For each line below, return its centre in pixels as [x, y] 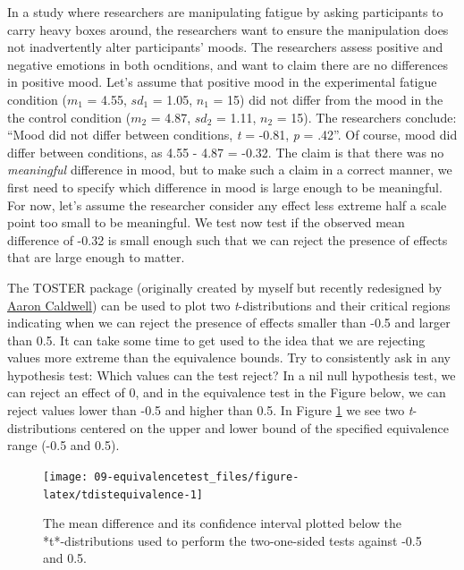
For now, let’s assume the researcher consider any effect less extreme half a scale [227, 204]
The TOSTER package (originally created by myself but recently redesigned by [225, 287]
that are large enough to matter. [96, 257]
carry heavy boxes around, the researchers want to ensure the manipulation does [228, 29]
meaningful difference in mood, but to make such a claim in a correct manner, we [230, 170]
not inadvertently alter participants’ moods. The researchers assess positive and [225, 47]
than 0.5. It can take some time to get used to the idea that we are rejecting [216, 340]
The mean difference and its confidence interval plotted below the [223, 523]
